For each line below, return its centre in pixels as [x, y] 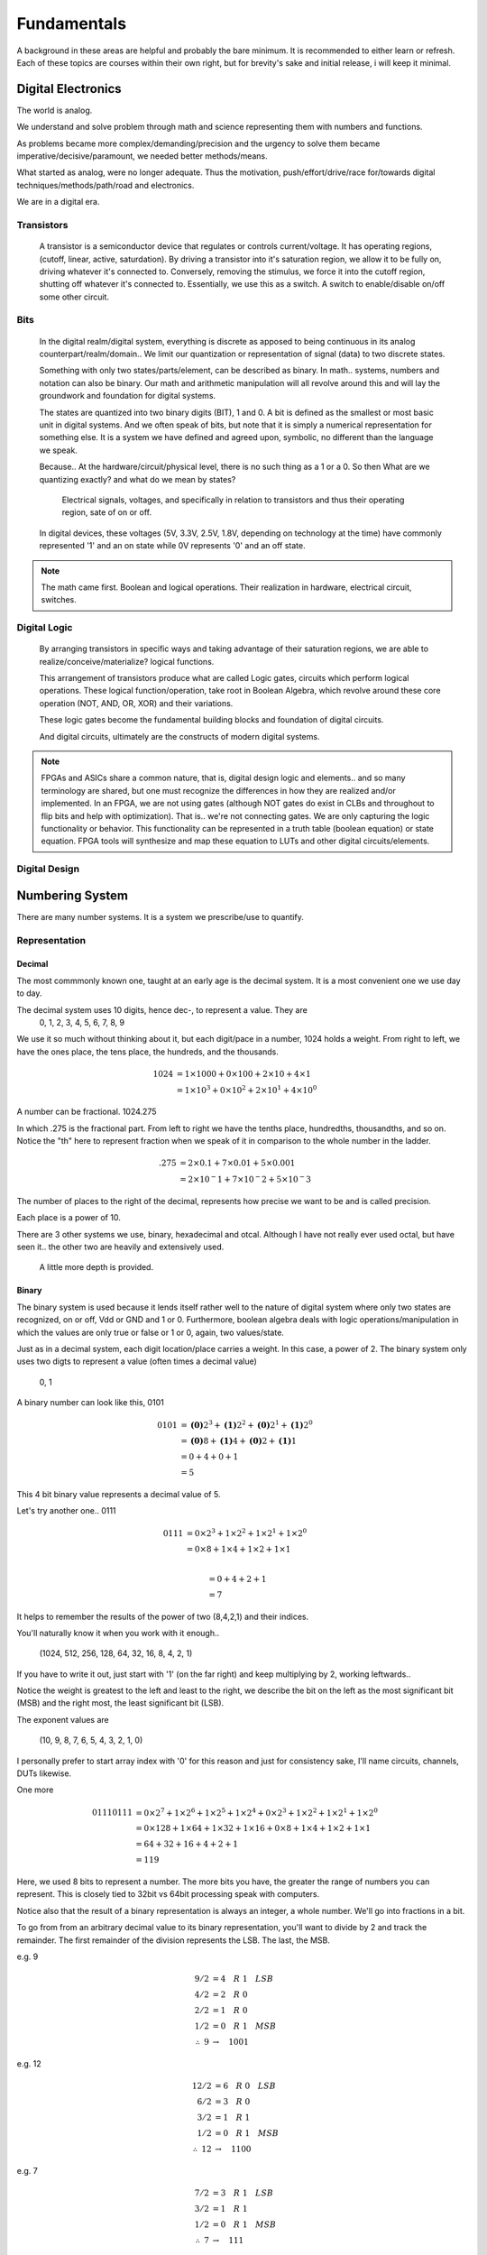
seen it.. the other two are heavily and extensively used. [120, 1247]
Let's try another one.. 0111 [66, 1511]
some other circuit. [74, 297]
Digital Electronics [69, 89]
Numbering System [72, 895]
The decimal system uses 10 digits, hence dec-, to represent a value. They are [162, 1009]
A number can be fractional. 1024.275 [87, 1112]
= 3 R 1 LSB [243, 2193]
